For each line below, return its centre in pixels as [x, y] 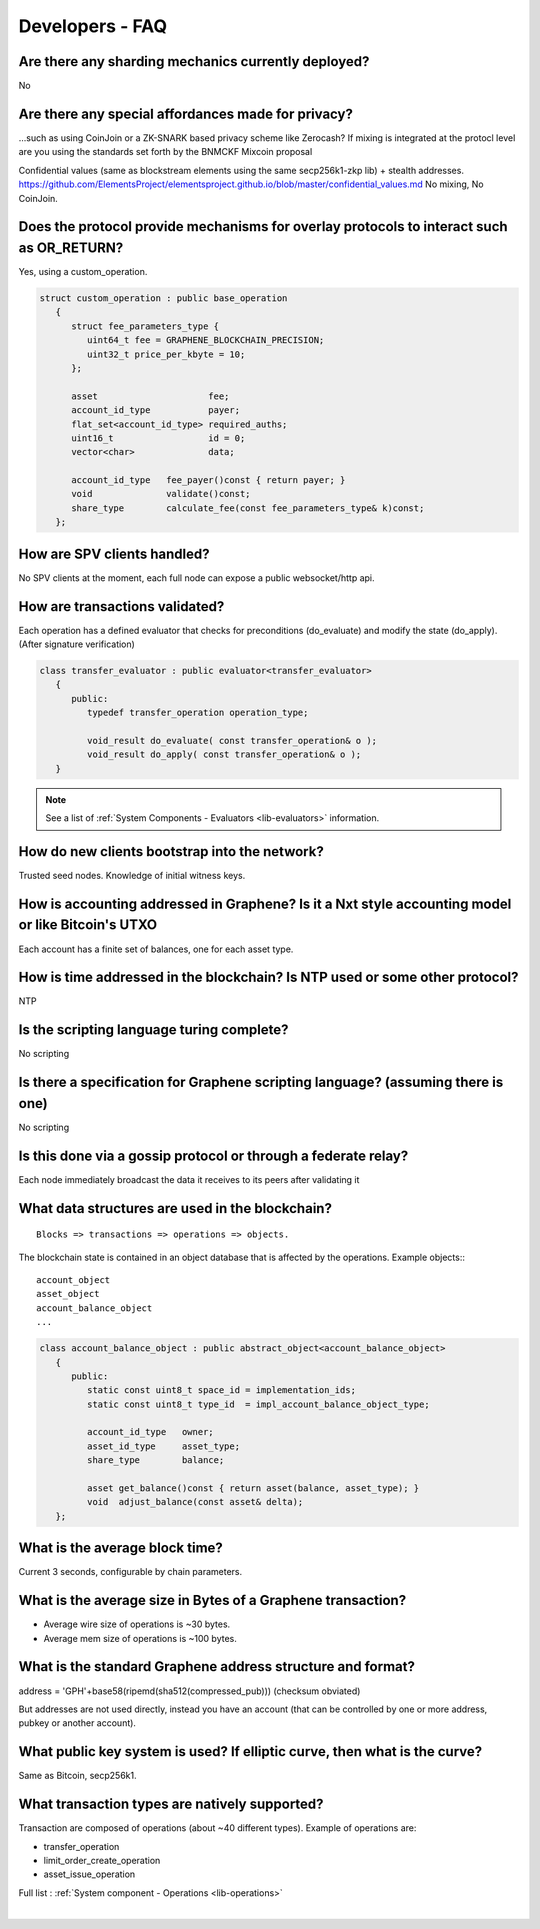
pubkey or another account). [77, 1723]
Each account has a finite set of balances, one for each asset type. [156, 949]
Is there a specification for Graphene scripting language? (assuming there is [261, 1082]
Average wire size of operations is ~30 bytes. [137, 1624]
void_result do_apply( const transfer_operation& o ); [224, 754]
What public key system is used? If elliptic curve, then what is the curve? [250, 1751]
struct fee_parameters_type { [145, 326]
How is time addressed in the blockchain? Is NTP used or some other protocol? [268, 977]
